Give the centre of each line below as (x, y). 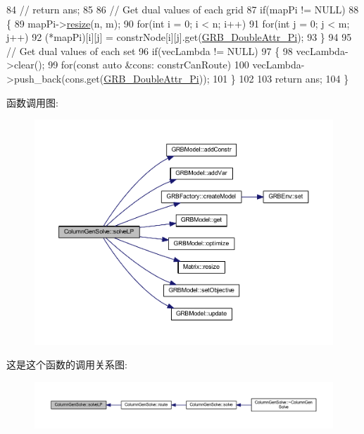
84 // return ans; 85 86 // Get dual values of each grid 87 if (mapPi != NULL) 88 (183, 9)
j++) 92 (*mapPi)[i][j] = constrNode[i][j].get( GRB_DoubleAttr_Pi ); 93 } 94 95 (179, 37)
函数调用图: (32, 102)
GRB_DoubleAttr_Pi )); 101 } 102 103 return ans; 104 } (226, 78)
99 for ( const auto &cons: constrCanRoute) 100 (149, 65)
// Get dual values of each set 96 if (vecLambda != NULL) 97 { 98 (150, 50)
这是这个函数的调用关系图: (67, 364)
